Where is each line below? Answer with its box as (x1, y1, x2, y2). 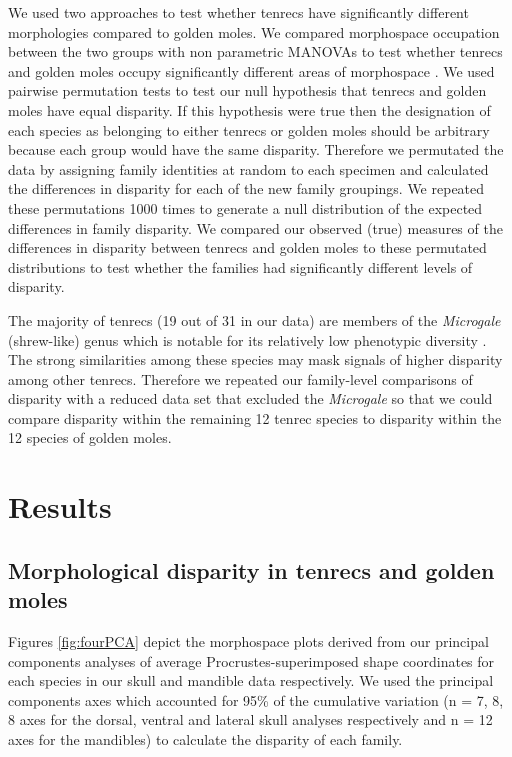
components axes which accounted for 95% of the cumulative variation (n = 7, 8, (8, 689, 504, 710)
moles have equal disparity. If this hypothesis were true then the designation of (8, 99, 491, 120)
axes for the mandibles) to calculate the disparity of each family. (8, 729, 403, 749)
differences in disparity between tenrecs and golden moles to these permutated (8, 237, 487, 258)
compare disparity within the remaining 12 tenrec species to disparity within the (8, 407, 502, 428)
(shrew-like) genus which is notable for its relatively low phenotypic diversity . (8, 329, 487, 350)
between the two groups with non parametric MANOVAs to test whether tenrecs (8, 41, 503, 62)
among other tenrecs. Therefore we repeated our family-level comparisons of (8, 368, 473, 389)
